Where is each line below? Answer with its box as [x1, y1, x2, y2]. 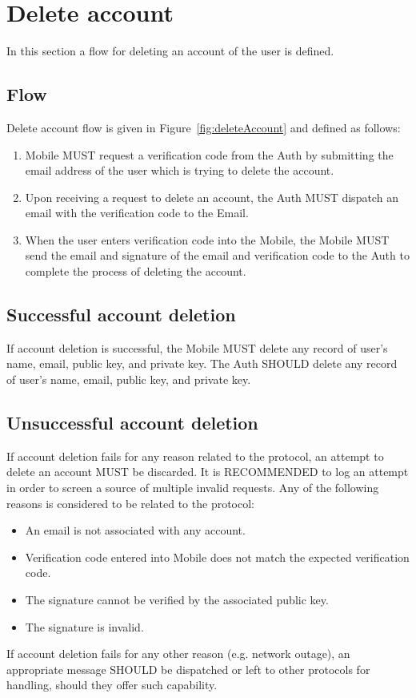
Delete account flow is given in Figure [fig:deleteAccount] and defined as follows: [6, 119, 401, 135]
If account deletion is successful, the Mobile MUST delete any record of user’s [6, 339, 388, 356]
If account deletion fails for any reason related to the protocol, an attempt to [6, 447, 384, 464]
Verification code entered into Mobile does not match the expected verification [25, 548, 410, 565]
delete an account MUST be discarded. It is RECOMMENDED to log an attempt [6, 463, 409, 480]
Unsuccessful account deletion [6, 410, 258, 435]
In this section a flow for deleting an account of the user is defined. [6, 42, 334, 59]
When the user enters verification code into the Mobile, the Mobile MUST [25, 231, 390, 248]
